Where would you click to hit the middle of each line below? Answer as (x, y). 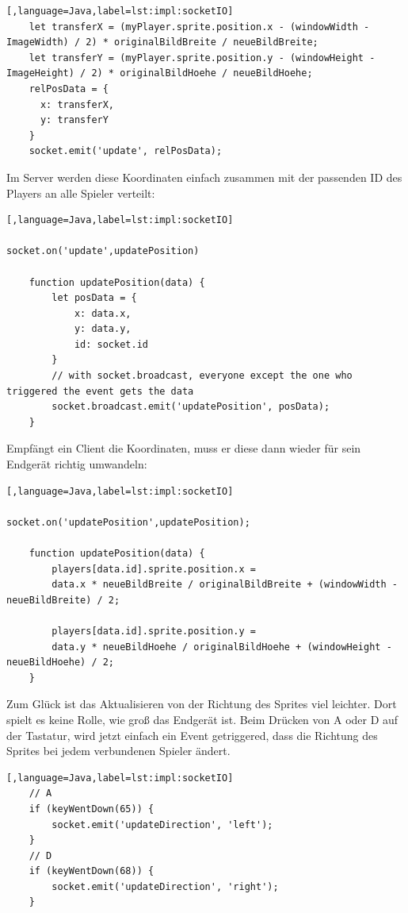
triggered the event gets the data (100, 391)
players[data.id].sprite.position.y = (154, 631)
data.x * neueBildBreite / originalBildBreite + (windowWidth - (225, 585)
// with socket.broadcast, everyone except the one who (202, 376)
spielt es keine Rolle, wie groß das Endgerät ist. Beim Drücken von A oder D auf (202, 719)
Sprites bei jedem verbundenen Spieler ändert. (118, 751)
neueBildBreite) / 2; (63, 600)
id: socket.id (111, 344)
